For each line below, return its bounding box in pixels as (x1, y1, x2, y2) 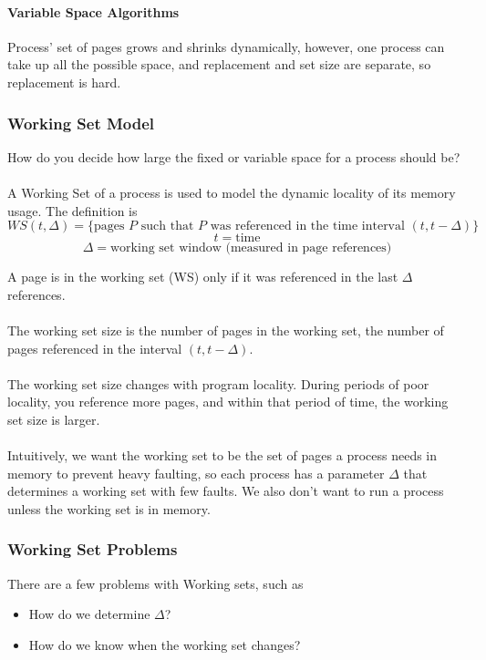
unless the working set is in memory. (7, 499, 211, 518)
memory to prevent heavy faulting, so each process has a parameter (7, 463, 385, 482)
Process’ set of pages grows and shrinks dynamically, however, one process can (7, 36, 445, 56)
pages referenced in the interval (7, 338, 182, 357)
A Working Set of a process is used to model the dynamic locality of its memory (7, 182, 456, 201)
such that (140, 220, 194, 233)
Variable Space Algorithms (7, 2, 180, 21)
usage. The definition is (7, 201, 138, 220)
